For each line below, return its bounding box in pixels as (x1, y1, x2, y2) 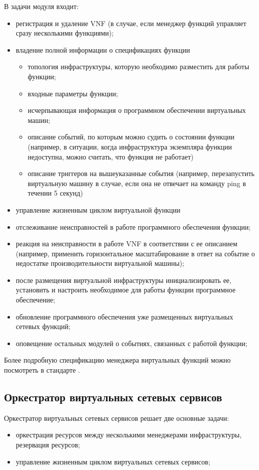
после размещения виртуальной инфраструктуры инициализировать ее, (15, 274, 231, 285)
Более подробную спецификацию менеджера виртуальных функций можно (4, 355, 231, 365)
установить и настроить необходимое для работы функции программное (15, 284, 235, 295)
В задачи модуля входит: (4, 1, 79, 11)
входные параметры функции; (27, 88, 118, 98)
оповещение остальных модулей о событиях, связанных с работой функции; (15, 338, 247, 348)
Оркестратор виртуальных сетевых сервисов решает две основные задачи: (4, 412, 229, 423)
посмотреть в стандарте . (4, 365, 80, 375)
